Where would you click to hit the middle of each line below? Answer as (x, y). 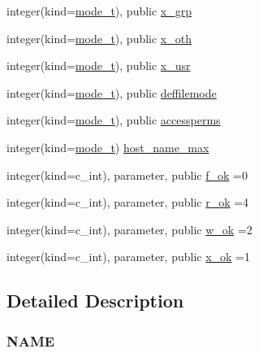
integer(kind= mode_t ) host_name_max (108, 147)
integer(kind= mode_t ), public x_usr (99, 65)
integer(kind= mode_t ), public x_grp (99, 11)
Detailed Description (95, 301)
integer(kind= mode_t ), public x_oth (99, 38)
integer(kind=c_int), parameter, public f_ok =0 (127, 174)
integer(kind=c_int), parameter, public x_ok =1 (129, 257)
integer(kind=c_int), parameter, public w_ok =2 (129, 229)
